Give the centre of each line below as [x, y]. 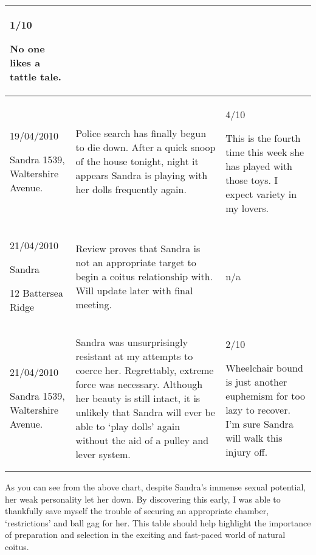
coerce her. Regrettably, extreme [145, 370]
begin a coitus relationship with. [144, 276]
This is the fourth [263, 138]
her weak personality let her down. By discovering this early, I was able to [143, 499]
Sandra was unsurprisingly [132, 342]
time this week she [265, 152]
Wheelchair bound [264, 368]
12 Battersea [36, 293]
